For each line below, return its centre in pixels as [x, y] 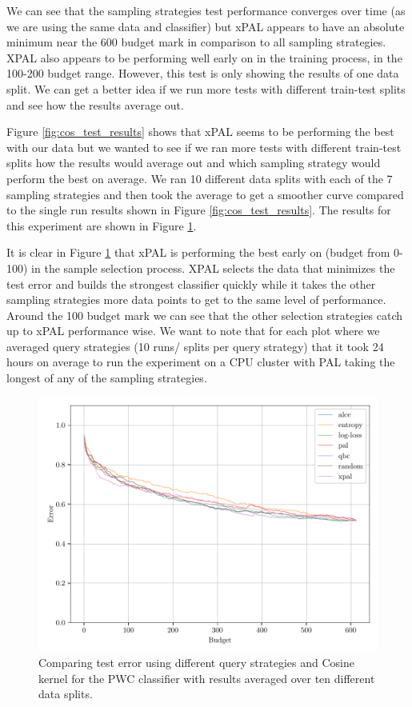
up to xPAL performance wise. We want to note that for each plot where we [193, 331]
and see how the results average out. [95, 104]
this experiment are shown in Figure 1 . [102, 225]
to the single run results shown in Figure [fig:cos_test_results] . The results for [199, 210]
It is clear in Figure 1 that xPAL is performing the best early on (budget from [198, 252]
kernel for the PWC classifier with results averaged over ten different [207, 678]
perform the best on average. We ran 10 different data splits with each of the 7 [200, 178]
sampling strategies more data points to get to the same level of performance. [196, 300]
